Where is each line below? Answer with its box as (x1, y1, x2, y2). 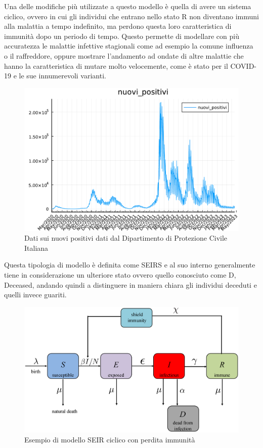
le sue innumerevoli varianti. (19, 70, 106, 81)
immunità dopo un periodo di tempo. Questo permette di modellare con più (4, 30, 239, 41)
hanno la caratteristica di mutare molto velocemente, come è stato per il (4, 60, 228, 71)
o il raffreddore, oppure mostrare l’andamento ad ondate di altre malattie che (4, 50, 244, 61)
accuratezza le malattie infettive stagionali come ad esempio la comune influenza (4, 40, 253, 51)
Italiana (24, 242, 49, 253)
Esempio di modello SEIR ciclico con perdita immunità (24, 434, 195, 444)
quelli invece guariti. (4, 289, 67, 300)
